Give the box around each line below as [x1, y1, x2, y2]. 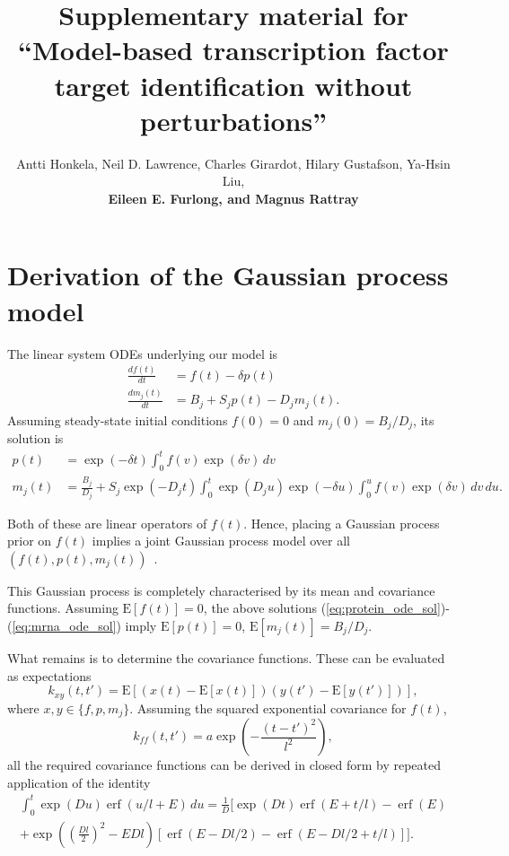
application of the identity [7, 773, 151, 791]
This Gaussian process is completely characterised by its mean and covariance [7, 581, 435, 599]
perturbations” [139, 101, 328, 138]
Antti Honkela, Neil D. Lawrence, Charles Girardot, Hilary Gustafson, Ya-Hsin [16, 153, 451, 172]
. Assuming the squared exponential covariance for [129, 698, 407, 717]
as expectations [7, 666, 92, 685]
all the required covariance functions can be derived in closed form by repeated [7, 756, 441, 774]
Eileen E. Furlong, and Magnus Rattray [108, 188, 359, 207]
